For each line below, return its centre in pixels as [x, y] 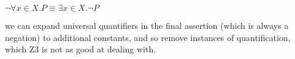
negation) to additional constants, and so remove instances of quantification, [148, 37]
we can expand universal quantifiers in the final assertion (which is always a [147, 25]
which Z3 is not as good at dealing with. [81, 49]
